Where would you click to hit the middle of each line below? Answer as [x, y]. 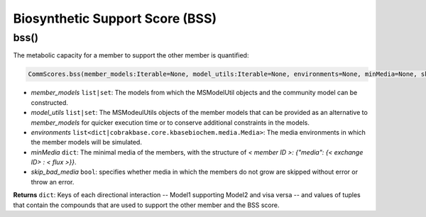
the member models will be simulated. [86, 143]
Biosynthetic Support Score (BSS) [115, 18]
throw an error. [53, 182]
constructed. [50, 102]
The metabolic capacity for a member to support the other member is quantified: [131, 55]
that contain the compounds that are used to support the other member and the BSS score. [146, 205]
